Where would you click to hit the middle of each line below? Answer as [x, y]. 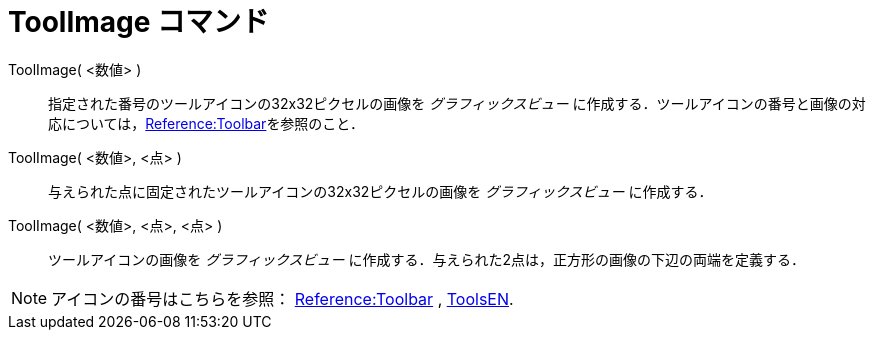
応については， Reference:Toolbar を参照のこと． [206, 123]
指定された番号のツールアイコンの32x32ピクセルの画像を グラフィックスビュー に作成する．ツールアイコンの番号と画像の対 [457, 103]
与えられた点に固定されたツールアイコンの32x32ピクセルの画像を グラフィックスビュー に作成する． [380, 191]
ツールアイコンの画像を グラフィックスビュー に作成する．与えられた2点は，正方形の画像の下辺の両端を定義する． [427, 259]
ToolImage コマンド [139, 22]
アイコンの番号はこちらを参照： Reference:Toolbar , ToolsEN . [282, 298]
